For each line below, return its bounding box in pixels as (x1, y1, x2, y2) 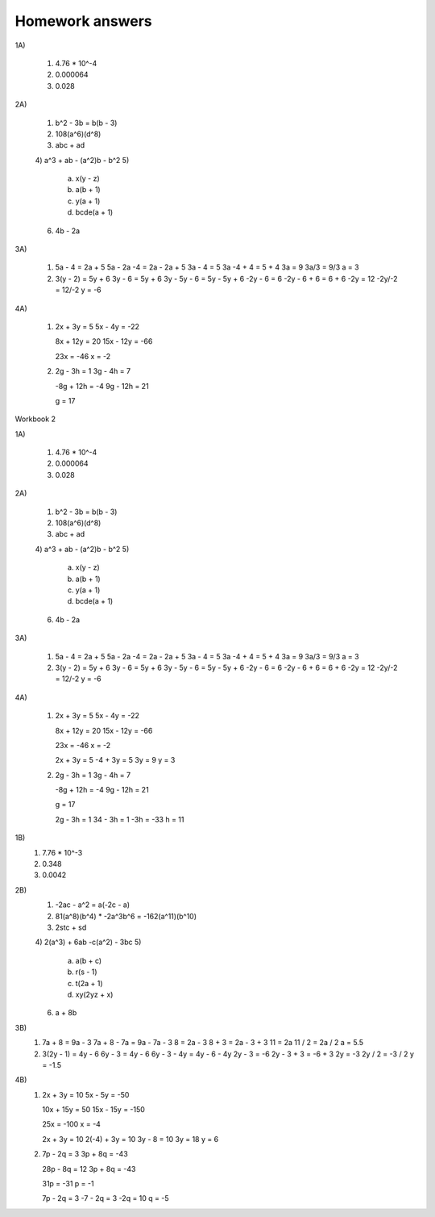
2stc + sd (55, 922, 87, 932)
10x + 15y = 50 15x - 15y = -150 (42, 1105, 145, 1115)
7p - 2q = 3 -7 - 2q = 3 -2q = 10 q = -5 (42, 1194, 169, 1203)
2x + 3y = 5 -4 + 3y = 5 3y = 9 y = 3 (55, 755, 176, 765)
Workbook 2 (14, 414, 56, 424)
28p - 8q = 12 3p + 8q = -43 (42, 1164, 136, 1173)
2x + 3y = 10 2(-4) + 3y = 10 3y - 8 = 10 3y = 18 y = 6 (42, 1134, 219, 1144)
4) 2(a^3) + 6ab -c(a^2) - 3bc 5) (35, 937, 142, 947)
